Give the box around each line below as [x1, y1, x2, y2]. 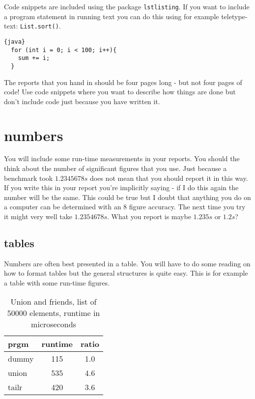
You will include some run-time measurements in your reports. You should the [4, 153, 240, 164]
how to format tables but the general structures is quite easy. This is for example [4, 268, 248, 278]
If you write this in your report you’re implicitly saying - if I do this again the [4, 182, 239, 193]
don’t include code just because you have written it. [4, 96, 160, 106]
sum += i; [18, 55, 50, 62]
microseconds [31, 318, 76, 330]
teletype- [221, 11, 248, 21]
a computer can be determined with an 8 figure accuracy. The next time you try [4, 201, 246, 212]
